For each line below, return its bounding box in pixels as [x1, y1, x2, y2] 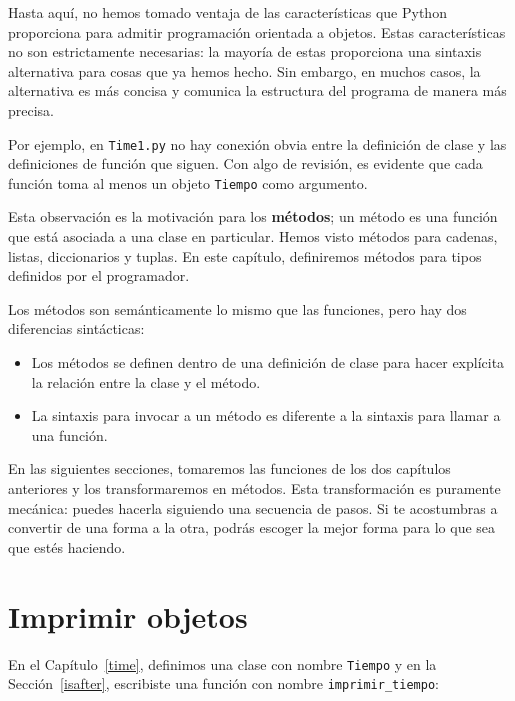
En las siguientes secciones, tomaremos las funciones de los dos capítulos [8, 458, 451, 479]
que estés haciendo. [8, 536, 126, 557]
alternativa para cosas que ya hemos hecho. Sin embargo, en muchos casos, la [8, 60, 481, 81]
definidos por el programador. [8, 265, 190, 286]
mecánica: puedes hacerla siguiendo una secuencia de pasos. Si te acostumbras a [8, 497, 498, 518]
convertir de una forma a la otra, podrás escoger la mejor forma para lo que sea [8, 517, 496, 538]
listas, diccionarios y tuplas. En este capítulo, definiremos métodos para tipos [8, 245, 482, 266]
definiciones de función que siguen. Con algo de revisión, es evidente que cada [8, 153, 483, 174]
